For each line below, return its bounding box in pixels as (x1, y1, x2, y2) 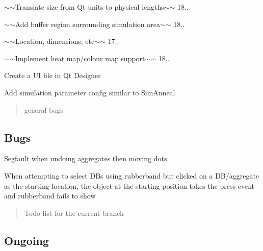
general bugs (24, 104, 64, 115)
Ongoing (4, 232, 49, 248)
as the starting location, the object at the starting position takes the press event (4, 180, 255, 191)
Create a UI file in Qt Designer (4, 70, 101, 81)
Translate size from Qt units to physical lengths (15, 2, 164, 12)
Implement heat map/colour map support (15, 53, 145, 63)
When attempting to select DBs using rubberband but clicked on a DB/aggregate (4, 170, 259, 181)
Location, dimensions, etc (15, 36, 95, 46)
